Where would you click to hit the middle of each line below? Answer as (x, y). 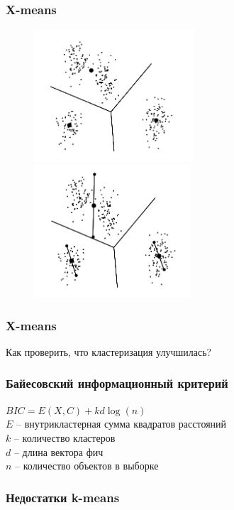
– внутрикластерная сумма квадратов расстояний (122, 424)
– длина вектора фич (58, 451)
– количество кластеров (65, 437)
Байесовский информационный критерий (117, 383)
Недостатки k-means (63, 497)
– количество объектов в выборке (87, 466)
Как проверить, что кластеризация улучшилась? (109, 351)
